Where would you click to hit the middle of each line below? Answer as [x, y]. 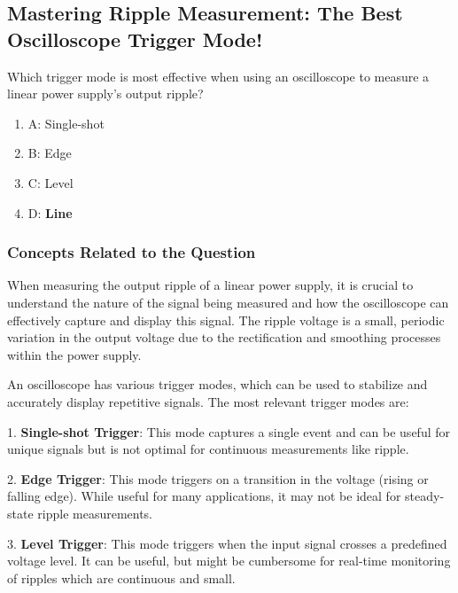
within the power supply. [74, 354]
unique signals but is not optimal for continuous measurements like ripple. [208, 449]
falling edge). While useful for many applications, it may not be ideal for [204, 496]
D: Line [50, 212]
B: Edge [50, 153]
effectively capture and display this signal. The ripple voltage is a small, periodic [226, 320]
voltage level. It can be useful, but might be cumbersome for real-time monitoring [229, 561]
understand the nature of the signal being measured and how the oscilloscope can [228, 302]
